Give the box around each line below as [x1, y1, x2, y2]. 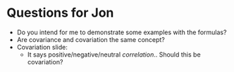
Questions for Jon [6, 5, 114, 21]
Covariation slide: [16, 43, 68, 51]
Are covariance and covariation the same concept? [16, 35, 165, 43]
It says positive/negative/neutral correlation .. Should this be [27, 50, 202, 59]
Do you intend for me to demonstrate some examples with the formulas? [16, 28, 227, 36]
